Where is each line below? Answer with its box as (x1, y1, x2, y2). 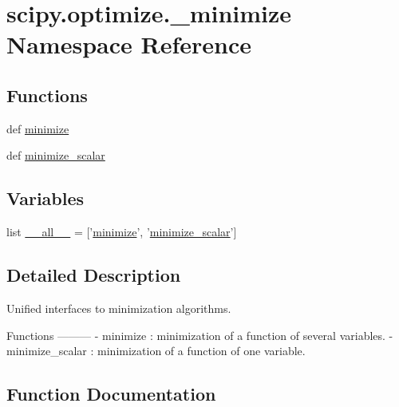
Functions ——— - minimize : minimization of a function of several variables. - (6, 326, 393, 343)
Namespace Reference (6, 28, 251, 61)
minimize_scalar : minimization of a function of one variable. (6, 342, 306, 359)
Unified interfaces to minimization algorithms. (6, 299, 231, 316)
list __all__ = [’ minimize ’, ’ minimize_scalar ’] (6, 223, 237, 240)
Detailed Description (6, 263, 181, 287)
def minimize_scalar (6, 147, 105, 164)
